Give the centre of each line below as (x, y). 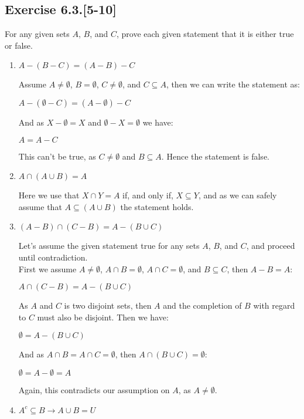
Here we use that (49, 195)
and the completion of (202, 305)
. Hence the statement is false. (215, 156)
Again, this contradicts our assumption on (94, 389)
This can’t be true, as (57, 156)
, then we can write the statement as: (233, 84)
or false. (19, 45)
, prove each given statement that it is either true (205, 34)
